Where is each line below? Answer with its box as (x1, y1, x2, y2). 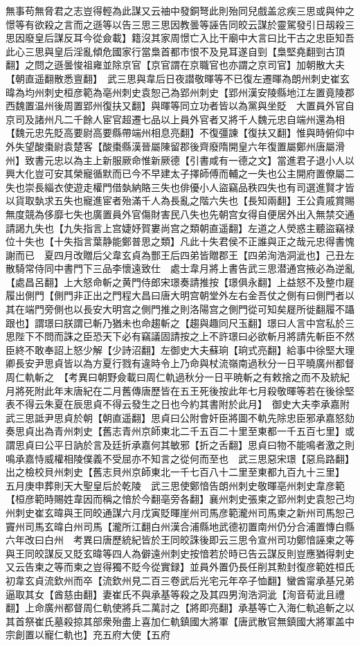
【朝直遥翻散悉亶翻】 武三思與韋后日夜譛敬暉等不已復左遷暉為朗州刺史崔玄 (6, 71, 350, 85)
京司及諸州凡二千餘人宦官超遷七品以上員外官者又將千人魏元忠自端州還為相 (6, 111, 345, 126)
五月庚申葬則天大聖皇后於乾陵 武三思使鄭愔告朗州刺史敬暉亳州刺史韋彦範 (6, 478, 345, 492)
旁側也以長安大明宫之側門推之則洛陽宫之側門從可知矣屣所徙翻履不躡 (44, 302, 354, 316)
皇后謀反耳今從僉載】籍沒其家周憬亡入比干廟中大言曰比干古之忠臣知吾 (34, 30, 354, 45)
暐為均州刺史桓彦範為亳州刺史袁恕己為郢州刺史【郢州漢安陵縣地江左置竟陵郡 (6, 84, 354, 99)
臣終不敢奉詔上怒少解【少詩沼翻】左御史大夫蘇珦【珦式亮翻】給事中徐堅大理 (6, 342, 354, 357)
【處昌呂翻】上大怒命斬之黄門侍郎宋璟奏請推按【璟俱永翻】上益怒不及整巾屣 (6, 274, 354, 289)
